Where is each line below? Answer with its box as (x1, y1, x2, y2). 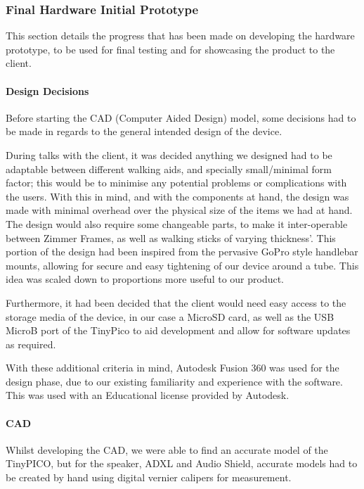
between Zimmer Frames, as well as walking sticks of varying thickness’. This (6, 230, 336, 245)
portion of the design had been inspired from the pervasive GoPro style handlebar (6, 244, 358, 259)
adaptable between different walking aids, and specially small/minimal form (6, 161, 332, 176)
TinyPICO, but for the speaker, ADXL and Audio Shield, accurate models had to (6, 456, 358, 471)
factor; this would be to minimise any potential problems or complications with (6, 175, 347, 190)
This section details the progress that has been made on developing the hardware (6, 28, 355, 43)
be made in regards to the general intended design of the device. (6, 124, 282, 139)
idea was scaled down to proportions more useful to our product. (6, 272, 285, 286)
